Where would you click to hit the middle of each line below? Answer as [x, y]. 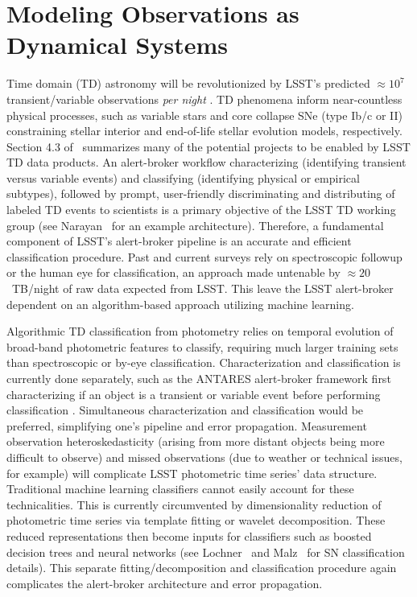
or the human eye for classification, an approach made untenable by [173, 272]
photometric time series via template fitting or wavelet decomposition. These [196, 520]
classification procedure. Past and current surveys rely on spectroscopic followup [204, 256]
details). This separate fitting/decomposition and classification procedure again [202, 568]
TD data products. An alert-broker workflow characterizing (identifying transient [206, 162]
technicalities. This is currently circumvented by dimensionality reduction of [194, 504]
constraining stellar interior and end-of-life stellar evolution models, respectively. [204, 131]
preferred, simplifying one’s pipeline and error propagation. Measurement [187, 425]
